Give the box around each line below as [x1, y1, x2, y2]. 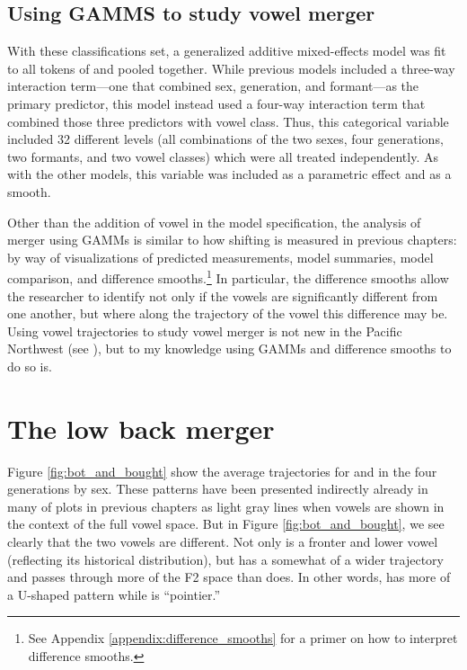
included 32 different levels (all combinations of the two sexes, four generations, [7, 130, 444, 148]
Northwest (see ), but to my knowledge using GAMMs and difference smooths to [7, 339, 452, 358]
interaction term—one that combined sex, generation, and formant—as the [7, 76, 419, 95]
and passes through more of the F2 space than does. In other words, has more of [7, 567, 451, 586]
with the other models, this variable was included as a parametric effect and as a [7, 165, 452, 183]
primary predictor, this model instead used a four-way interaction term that [7, 94, 426, 112]
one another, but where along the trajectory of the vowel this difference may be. [7, 304, 448, 323]
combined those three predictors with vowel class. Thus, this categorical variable [7, 112, 449, 130]
